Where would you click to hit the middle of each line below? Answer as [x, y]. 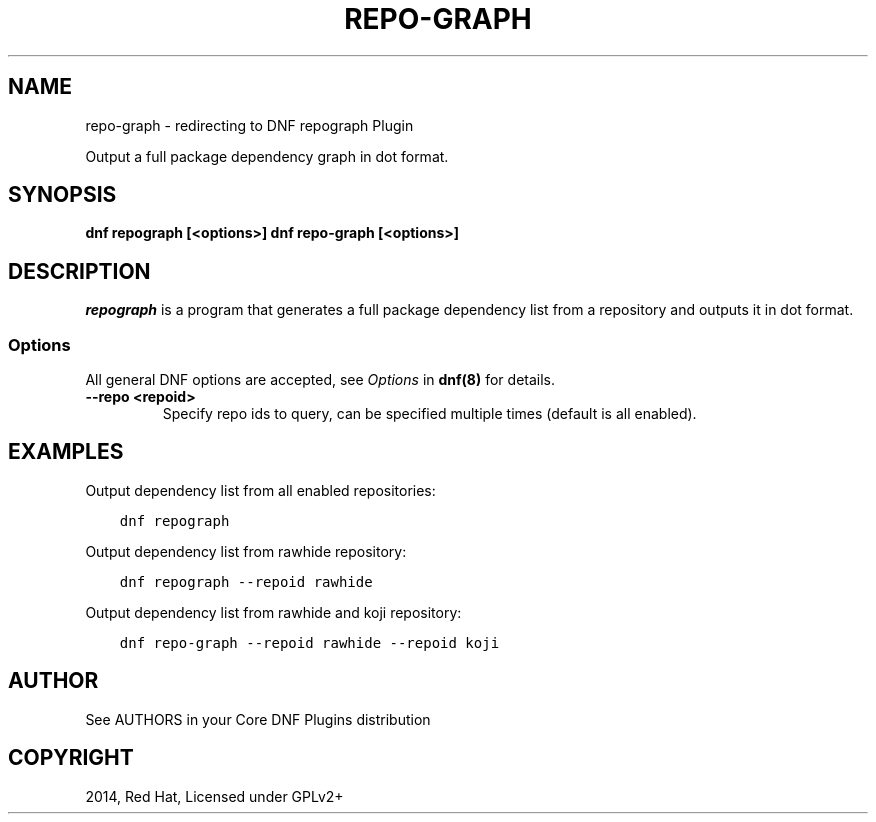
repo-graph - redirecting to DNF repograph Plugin [249, 125]
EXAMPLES [66, 452]
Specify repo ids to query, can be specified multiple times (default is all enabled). [429, 414]
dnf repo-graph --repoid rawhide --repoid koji [309, 642]
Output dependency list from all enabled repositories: [260, 490]
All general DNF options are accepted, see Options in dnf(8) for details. [320, 380]
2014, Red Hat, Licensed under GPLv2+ [214, 796]
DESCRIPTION [79, 271]
